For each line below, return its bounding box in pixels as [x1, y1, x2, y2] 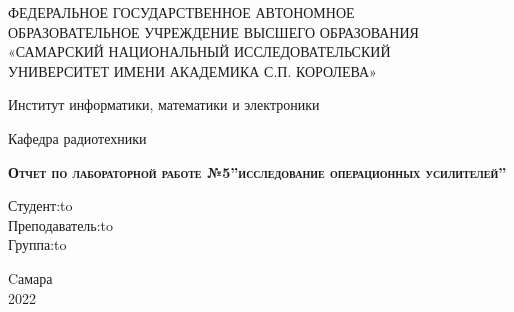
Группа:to [8, 234, 67, 255]
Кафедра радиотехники [8, 127, 147, 148]
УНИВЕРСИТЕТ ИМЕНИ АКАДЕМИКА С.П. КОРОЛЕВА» [8, 60, 377, 81]
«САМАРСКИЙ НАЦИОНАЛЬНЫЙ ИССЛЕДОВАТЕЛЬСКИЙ [8, 41, 391, 62]
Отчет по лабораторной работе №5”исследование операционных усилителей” [8, 161, 507, 182]
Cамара [8, 267, 53, 288]
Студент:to [8, 195, 73, 216]
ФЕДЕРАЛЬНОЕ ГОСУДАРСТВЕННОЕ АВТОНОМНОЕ [8, 2, 355, 22]
